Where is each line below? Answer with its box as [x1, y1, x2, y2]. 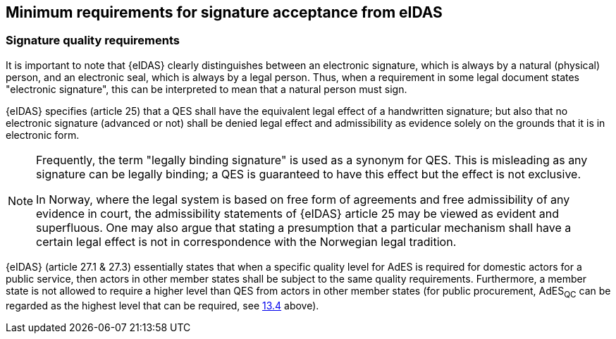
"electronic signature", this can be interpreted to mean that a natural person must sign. [6, 82, 407, 95]
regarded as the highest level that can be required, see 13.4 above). [6, 299, 319, 312]
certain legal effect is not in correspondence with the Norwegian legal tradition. [36, 234, 457, 249]
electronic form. [6, 128, 80, 141]
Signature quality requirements [6, 33, 180, 48]
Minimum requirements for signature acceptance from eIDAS [6, 4, 443, 21]
